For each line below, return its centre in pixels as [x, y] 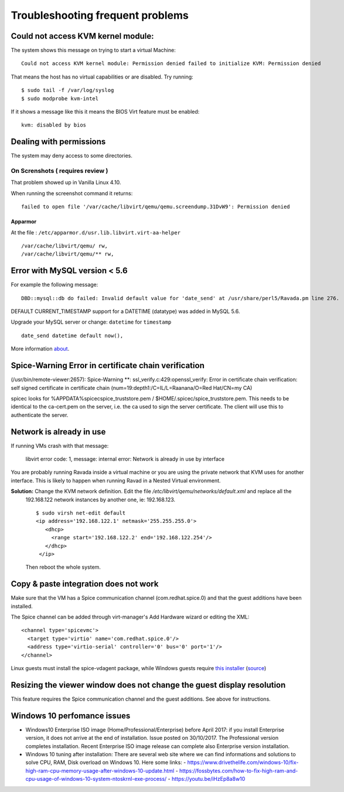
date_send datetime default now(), [72, 335]
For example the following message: [55, 285]
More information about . [40, 349]
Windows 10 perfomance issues [71, 715]
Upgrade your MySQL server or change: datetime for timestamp [91, 322]
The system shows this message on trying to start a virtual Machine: [93, 50]
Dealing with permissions [58, 142]
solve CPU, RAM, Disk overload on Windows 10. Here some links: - [106, 763]
